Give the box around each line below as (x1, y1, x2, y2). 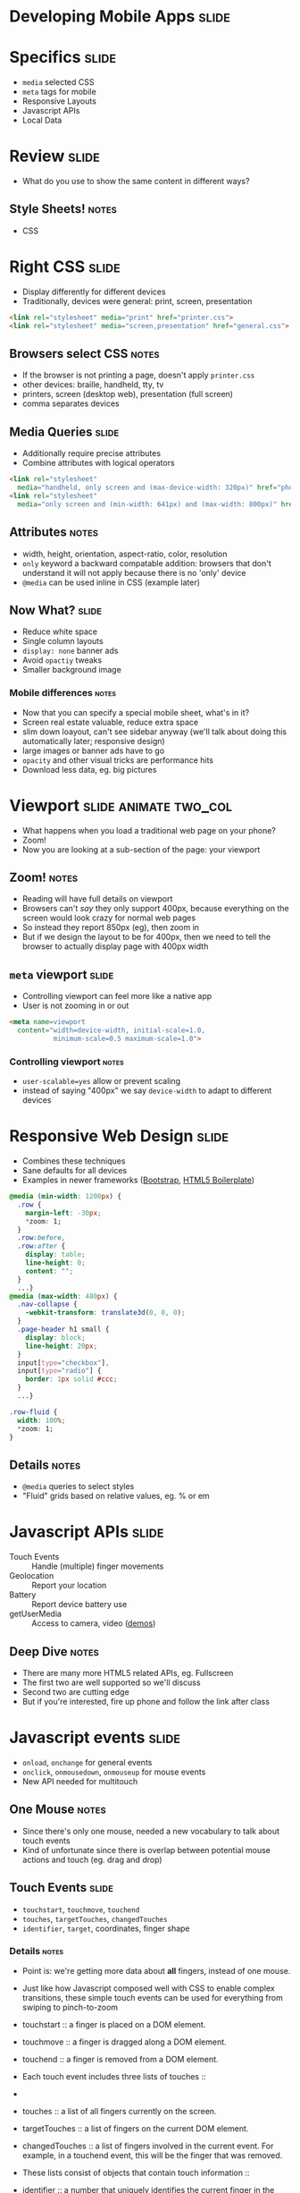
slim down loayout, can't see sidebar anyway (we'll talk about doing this (21, 726, 287, 737)
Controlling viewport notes (9, 1055, 124, 1068)
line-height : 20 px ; (25, 1342, 98, 1351)
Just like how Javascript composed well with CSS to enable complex (21, 1983, 275, 1994)
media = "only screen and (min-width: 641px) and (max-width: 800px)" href (17, 499, 297, 509)
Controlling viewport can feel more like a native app (21, 991, 212, 1002)
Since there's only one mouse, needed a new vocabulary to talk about (21, 1825, 279, 1836)
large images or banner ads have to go (21, 745, 165, 756)
